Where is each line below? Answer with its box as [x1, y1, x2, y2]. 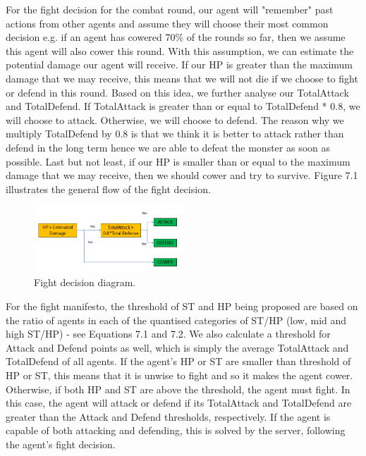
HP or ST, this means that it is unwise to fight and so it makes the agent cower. [6, 368, 353, 382]
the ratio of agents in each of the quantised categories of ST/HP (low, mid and [6, 312, 347, 327]
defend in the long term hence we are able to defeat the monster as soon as [6, 140, 331, 154]
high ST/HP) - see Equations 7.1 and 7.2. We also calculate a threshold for [6, 326, 331, 341]
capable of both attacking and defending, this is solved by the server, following [6, 423, 346, 438]
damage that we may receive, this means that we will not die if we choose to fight [6, 70, 358, 85]
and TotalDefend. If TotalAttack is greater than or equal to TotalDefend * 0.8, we [6, 99, 360, 113]
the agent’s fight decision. [6, 436, 116, 451]
